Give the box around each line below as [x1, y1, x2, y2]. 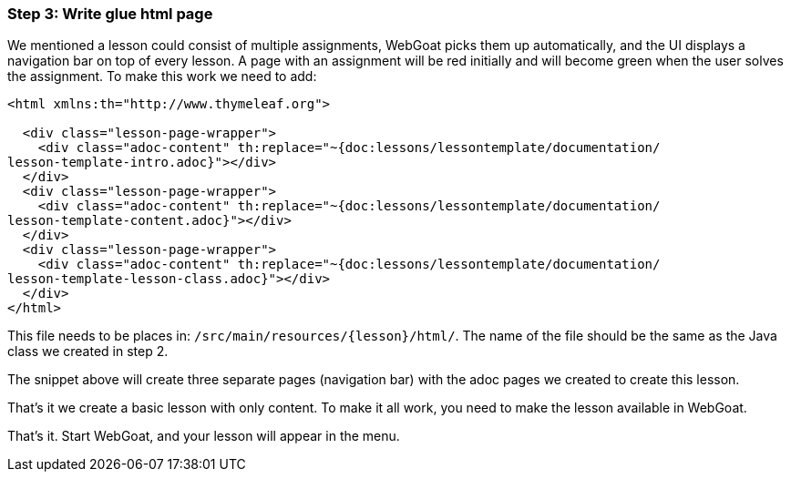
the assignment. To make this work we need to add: [7, 68, 317, 85]
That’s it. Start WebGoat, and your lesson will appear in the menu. [7, 428, 400, 444]
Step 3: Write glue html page [7, 5, 213, 23]
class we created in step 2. [7, 343, 169, 360]
